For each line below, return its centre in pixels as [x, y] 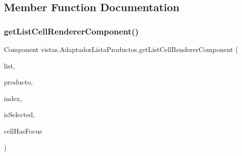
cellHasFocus [23, 130]
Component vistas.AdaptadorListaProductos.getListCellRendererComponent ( [121, 49]
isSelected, [20, 114]
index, [13, 98]
